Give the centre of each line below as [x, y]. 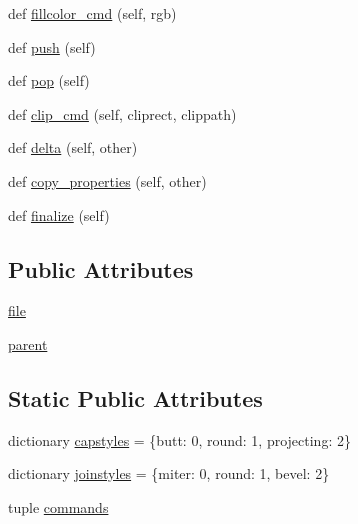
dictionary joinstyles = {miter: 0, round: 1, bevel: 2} [169, 473]
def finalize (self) [59, 214]
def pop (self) [49, 80]
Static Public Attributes [135, 397]
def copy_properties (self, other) [107, 180]
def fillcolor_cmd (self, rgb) [92, 13]
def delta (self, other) [73, 147]
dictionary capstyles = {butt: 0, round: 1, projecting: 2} [179, 439]
